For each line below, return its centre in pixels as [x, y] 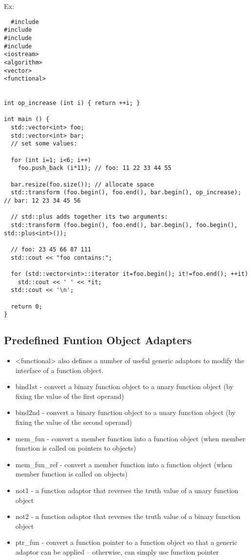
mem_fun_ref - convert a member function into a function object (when [124, 464]
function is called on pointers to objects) [76, 448]
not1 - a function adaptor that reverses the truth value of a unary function [127, 490]
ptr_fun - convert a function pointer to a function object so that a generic [126, 542]
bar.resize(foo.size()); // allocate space [82, 184]
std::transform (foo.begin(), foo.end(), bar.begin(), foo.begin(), [124, 225]
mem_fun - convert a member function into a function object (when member [130, 438]
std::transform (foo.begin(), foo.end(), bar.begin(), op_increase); [126, 193]
